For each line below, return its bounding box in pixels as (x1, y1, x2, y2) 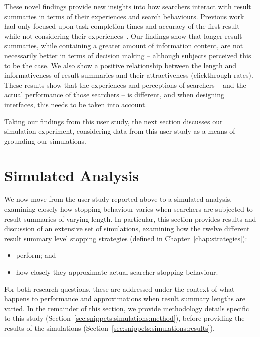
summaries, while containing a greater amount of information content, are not (4, 40, 243, 51)
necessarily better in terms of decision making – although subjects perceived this (4, 50, 251, 60)
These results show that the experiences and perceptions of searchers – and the (4, 79, 246, 90)
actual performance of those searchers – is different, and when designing (4, 89, 225, 100)
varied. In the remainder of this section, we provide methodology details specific (4, 303, 249, 313)
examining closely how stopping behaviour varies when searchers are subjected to (4, 204, 253, 214)
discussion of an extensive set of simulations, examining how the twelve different (4, 223, 250, 234)
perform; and (16, 250, 56, 260)
